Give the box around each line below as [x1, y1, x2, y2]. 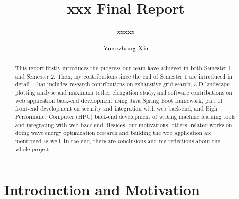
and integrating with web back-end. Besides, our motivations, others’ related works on [15, 120, 232, 129]
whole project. [15, 145, 51, 153]
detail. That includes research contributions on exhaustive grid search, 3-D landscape [15, 80, 230, 88]
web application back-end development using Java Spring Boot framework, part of [15, 96, 223, 104]
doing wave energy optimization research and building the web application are [15, 129, 212, 137]
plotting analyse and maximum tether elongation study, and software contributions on [15, 88, 232, 97]
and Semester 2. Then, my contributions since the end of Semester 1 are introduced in [15, 72, 233, 80]
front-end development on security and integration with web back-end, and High [15, 104, 218, 113]
